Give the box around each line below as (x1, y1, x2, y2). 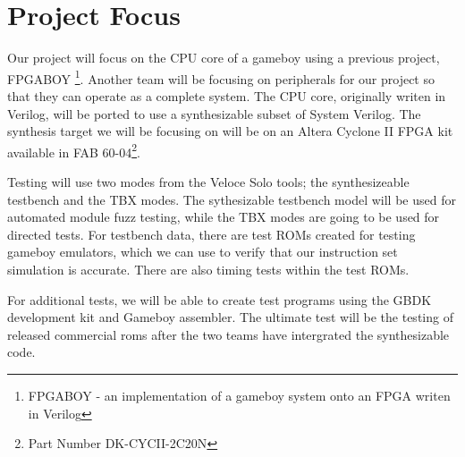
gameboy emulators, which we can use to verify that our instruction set (7, 242, 398, 261)
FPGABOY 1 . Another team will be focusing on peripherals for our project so (7, 66, 435, 88)
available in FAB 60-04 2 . (7, 140, 140, 161)
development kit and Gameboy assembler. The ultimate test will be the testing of (7, 308, 453, 326)
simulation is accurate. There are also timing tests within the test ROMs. (7, 259, 410, 278)
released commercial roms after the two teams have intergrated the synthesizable (7, 325, 450, 343)
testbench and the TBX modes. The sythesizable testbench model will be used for (7, 190, 456, 208)
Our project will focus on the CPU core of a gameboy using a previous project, (7, 48, 440, 67)
